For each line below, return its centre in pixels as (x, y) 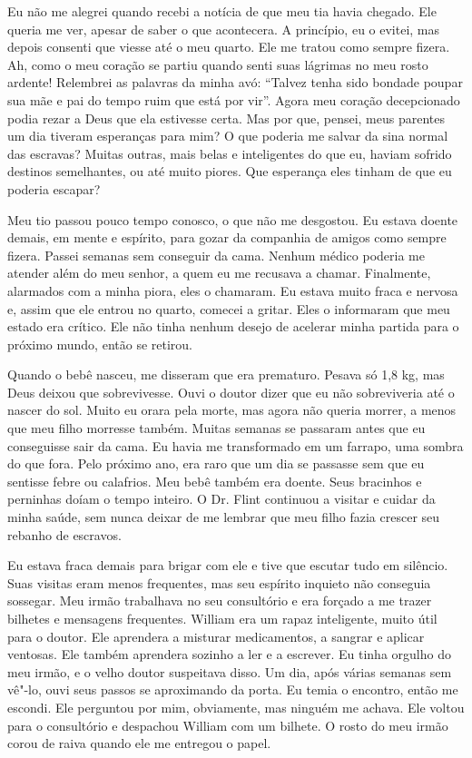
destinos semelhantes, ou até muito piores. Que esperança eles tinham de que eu (230, 171)
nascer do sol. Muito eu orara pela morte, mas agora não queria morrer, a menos (232, 410)
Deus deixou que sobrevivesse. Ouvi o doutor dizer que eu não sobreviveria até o (231, 392)
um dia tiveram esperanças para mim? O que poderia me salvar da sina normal (228, 136)
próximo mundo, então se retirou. (100, 344)
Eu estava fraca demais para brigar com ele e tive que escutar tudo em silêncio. (228, 565)
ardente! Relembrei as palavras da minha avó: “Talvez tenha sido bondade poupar (235, 82)
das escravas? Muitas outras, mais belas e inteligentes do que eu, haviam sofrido (230, 153)
